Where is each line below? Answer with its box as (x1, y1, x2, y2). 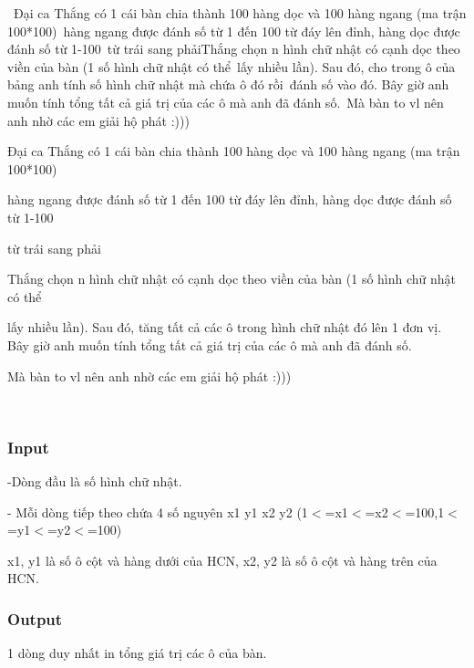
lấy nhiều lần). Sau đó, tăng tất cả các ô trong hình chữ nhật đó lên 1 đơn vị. (7, 318, 442, 337)
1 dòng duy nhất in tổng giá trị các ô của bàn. (7, 643, 267, 663)
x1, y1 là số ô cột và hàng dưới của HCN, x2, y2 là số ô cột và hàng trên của (7, 550, 438, 569)
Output (7, 607, 63, 630)
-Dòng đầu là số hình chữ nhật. (7, 471, 182, 490)
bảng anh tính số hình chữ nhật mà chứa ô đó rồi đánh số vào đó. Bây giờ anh (7, 75, 449, 94)
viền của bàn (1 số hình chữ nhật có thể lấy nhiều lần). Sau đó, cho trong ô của (7, 57, 456, 76)
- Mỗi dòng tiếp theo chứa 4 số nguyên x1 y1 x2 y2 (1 (7, 502, 308, 521)
